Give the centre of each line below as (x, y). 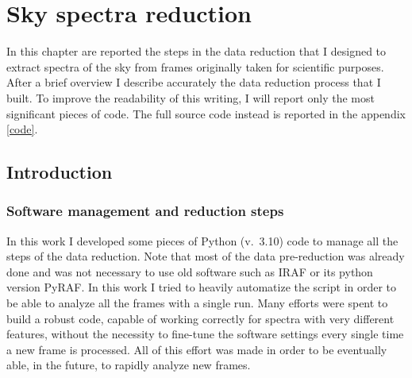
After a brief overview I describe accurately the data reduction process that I (194, 82)
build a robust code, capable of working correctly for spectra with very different (200, 318)
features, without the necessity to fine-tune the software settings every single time (205, 334)
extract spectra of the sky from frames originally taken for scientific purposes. (195, 66)
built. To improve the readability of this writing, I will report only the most (191, 97)
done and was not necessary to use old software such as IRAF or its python (190, 271)
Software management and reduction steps (145, 211)
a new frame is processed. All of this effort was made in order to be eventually (197, 349)
